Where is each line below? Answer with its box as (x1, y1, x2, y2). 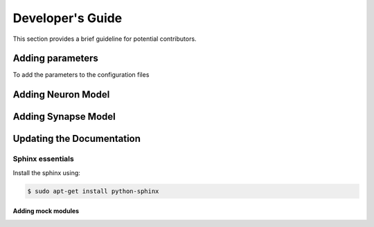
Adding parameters (12, 53, 98, 64)
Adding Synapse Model (12, 111, 116, 122)
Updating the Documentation (12, 133, 141, 145)
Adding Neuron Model (12, 89, 110, 100)
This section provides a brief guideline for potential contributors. (12, 35, 197, 43)
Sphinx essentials (12, 154, 74, 164)
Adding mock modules (12, 207, 80, 215)
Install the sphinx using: (12, 168, 81, 176)
